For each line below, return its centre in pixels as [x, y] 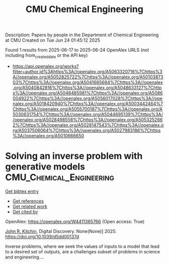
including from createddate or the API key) [47, 56]
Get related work [30, 206]
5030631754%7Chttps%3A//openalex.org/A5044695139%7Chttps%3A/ [88, 114]
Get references [28, 201]
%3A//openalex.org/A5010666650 [48, 136]
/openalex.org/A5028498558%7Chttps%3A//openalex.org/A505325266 [88, 120]
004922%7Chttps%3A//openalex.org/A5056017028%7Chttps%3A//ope [87, 98]
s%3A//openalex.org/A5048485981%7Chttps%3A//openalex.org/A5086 [88, 93]
